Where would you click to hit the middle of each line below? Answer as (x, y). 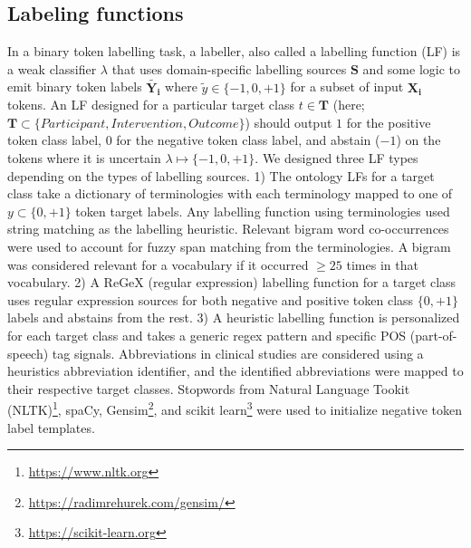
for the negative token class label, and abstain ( (248, 140)
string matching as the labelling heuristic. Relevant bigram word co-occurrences (228, 229)
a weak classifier (52, 68)
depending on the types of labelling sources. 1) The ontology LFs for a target (221, 175)
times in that (382, 264)
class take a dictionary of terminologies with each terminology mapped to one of (230, 193)
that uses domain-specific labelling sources (229, 68)
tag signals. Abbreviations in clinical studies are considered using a (238, 353)
